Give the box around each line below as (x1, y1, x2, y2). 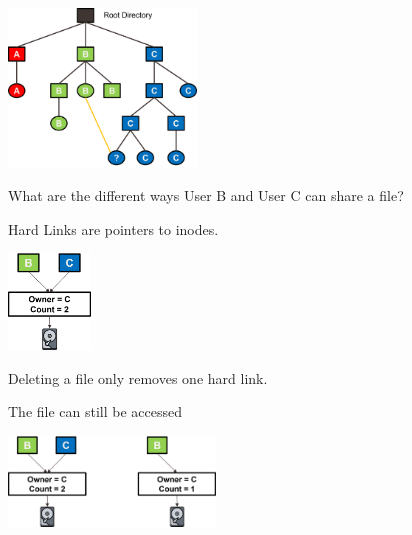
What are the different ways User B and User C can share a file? (8, 185, 404, 206)
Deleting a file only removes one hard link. (8, 367, 268, 388)
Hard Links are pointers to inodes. (8, 218, 219, 239)
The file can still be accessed (8, 401, 183, 422)
